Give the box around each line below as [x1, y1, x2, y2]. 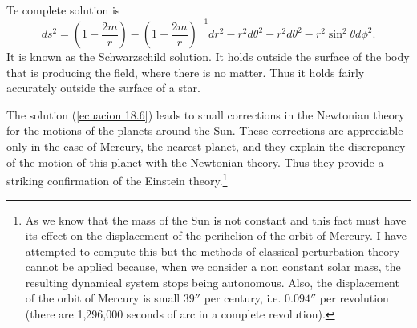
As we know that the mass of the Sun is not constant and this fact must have [25, 211, 407, 228]
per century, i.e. [204, 290, 281, 306]
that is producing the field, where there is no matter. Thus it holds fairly [6, 63, 365, 80]
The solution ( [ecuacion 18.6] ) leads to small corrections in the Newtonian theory [6, 106, 405, 123]
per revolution [319, 290, 389, 306]
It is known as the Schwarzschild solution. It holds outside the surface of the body [6, 48, 410, 65]
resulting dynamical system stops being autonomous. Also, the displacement [25, 273, 399, 290]
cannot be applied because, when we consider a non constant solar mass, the [25, 258, 401, 275]
